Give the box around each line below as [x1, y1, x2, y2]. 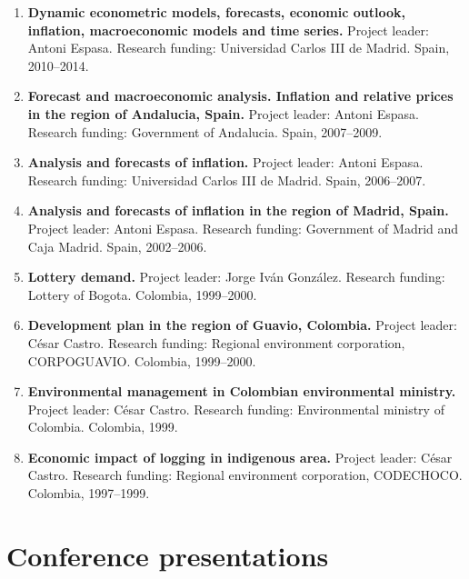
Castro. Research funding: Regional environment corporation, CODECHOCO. [27, 465, 463, 484]
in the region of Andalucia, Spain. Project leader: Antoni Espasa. [27, 104, 419, 123]
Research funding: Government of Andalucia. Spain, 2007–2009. [27, 122, 383, 141]
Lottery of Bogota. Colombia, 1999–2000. [27, 285, 257, 304]
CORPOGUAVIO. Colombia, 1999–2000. [27, 351, 256, 370]
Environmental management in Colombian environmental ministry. [27, 382, 456, 401]
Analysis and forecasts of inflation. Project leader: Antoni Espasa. [27, 153, 424, 172]
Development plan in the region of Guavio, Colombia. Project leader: [27, 315, 457, 334]
